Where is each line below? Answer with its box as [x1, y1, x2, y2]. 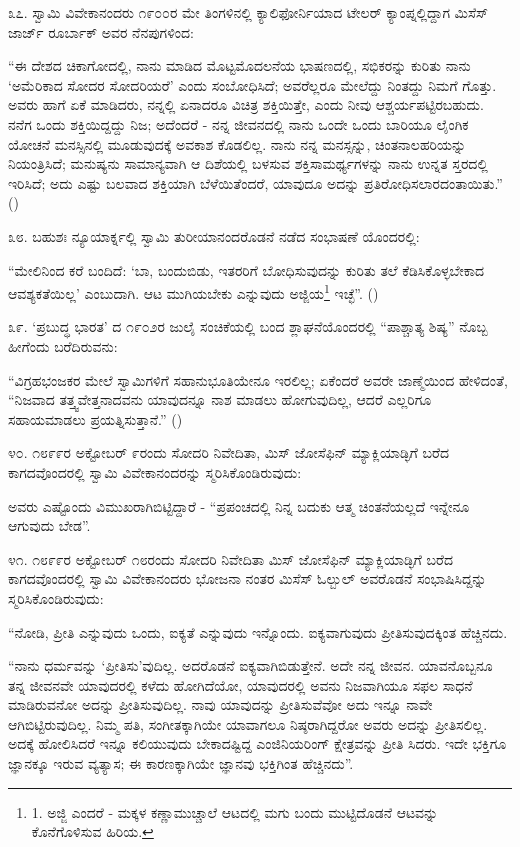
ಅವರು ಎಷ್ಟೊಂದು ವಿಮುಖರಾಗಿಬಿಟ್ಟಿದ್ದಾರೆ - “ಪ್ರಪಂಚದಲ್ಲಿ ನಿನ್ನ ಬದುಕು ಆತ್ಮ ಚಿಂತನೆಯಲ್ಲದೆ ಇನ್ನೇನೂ [8, 495, 470, 516]
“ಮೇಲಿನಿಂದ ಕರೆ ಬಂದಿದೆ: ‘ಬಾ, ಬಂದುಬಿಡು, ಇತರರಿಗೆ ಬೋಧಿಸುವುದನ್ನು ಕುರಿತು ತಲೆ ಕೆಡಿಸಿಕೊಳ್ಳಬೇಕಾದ [8, 259, 484, 280]
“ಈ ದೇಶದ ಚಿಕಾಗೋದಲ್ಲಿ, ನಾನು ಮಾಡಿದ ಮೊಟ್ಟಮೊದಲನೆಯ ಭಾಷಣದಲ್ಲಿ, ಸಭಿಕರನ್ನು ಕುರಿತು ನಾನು [8, 55, 471, 76]
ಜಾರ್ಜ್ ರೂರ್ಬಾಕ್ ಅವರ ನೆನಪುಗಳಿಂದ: [8, 21, 194, 42]
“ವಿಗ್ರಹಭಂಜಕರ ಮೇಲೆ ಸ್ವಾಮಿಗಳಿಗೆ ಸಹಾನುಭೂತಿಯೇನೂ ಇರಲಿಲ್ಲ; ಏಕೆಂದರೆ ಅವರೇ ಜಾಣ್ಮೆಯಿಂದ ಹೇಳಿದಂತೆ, [8, 369, 508, 390]
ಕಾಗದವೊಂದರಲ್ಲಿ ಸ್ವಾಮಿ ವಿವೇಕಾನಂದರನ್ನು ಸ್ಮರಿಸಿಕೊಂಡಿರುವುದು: [8, 461, 302, 482]
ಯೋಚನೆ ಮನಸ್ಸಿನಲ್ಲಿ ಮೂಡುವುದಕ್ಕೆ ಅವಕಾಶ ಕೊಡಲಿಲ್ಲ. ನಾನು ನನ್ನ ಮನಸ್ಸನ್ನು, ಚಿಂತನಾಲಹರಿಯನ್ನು [8, 133, 467, 154]
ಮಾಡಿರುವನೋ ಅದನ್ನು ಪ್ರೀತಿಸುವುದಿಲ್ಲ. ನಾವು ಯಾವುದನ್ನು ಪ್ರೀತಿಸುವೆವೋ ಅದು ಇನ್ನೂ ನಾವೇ [8, 694, 433, 715]
